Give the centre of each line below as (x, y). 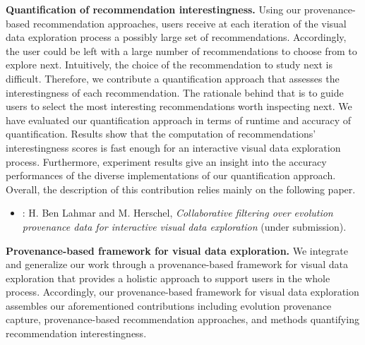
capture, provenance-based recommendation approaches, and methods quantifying (182, 319)
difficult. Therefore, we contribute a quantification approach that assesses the (173, 78)
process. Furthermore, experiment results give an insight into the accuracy (166, 161)
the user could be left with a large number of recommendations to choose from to (181, 50)
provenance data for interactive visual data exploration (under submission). (184, 226)
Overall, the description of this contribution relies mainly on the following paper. (181, 189)
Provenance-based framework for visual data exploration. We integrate (177, 250)
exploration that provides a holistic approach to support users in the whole (168, 278)
